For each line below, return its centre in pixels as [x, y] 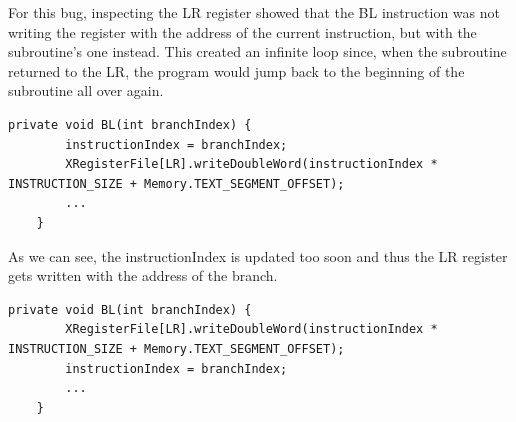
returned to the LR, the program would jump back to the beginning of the [236, 70]
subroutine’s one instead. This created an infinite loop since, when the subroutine [257, 51]
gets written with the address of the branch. [143, 275]
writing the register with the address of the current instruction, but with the [242, 31]
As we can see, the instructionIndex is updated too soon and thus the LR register [258, 255]
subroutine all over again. [86, 90]
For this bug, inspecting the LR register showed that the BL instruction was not [254, 12]
